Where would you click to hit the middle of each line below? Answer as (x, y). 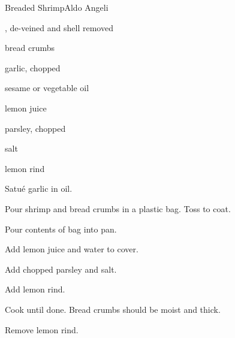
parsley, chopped (35, 128)
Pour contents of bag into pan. (61, 229)
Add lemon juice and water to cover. (72, 249)
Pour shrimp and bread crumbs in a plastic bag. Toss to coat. (118, 208)
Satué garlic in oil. (39, 188)
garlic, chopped (33, 67)
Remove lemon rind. (42, 329)
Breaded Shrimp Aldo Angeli (57, 7)
